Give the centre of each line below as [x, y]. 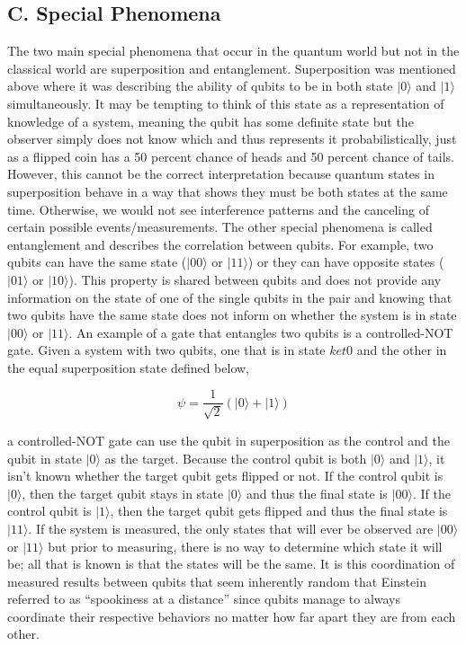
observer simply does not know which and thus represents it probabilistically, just [232, 139]
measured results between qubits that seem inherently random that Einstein [217, 581]
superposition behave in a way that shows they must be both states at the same [228, 191]
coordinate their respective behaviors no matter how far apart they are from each [232, 616]
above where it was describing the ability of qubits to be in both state [200, 86]
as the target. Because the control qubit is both [236, 458]
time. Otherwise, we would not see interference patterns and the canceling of [218, 209]
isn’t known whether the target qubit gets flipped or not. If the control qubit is [225, 476]
